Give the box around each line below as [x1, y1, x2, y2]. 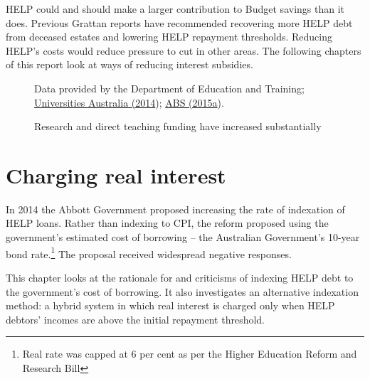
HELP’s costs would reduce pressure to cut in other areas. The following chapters [6, 43, 361, 58]
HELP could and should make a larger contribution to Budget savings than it [6, 1, 344, 16]
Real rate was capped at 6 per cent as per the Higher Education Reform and [22, 346, 357, 361]
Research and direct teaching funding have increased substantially [34, 119, 322, 134]
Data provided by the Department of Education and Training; [34, 80, 305, 95]
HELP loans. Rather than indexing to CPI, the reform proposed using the [6, 215, 329, 230]
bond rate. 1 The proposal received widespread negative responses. [6, 244, 292, 261]
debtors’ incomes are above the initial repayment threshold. [6, 311, 265, 326]
